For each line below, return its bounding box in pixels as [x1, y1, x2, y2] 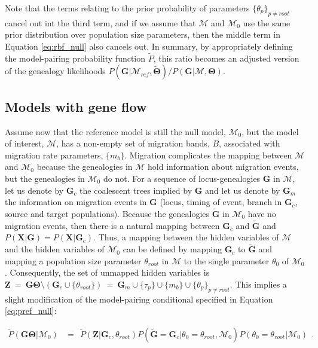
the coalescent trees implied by [79, 184, 192, 196]
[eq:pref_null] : [5, 304, 57, 317]
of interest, [5, 137, 44, 149]
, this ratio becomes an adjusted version [153, 51, 299, 64]
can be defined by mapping [123, 243, 222, 255]
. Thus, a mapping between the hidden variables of [93, 231, 279, 243]
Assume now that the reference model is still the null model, [5, 125, 226, 138]
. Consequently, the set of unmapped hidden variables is [5, 266, 210, 279]
